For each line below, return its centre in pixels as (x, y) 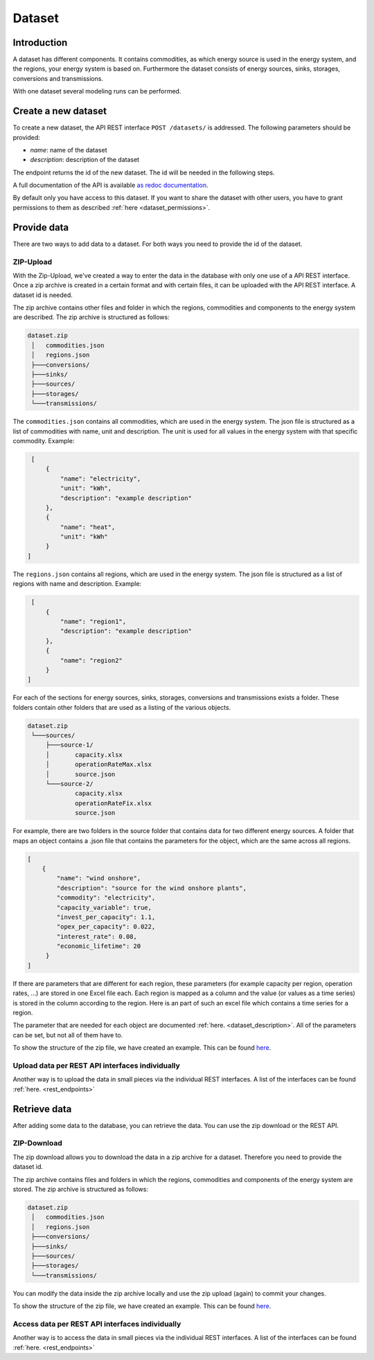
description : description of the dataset (85, 160)
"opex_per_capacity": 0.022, (106, 927)
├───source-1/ (69, 745)
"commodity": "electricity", (106, 898)
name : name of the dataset (69, 150)
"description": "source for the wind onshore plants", (152, 888)
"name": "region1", (93, 621)
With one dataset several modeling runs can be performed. (97, 91)
